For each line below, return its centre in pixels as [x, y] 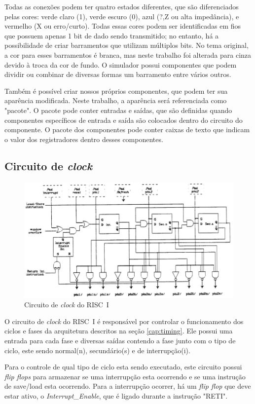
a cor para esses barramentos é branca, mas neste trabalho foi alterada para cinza [128, 55]
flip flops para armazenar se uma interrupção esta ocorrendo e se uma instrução [125, 376]
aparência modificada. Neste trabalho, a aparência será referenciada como [116, 100]
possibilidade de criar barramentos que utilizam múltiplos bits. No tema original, [127, 45]
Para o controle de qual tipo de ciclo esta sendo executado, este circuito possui [123, 367]
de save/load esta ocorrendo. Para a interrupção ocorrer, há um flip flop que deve [128, 386]
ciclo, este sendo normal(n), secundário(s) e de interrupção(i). [97, 350]
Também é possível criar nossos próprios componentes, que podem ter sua [116, 91]
